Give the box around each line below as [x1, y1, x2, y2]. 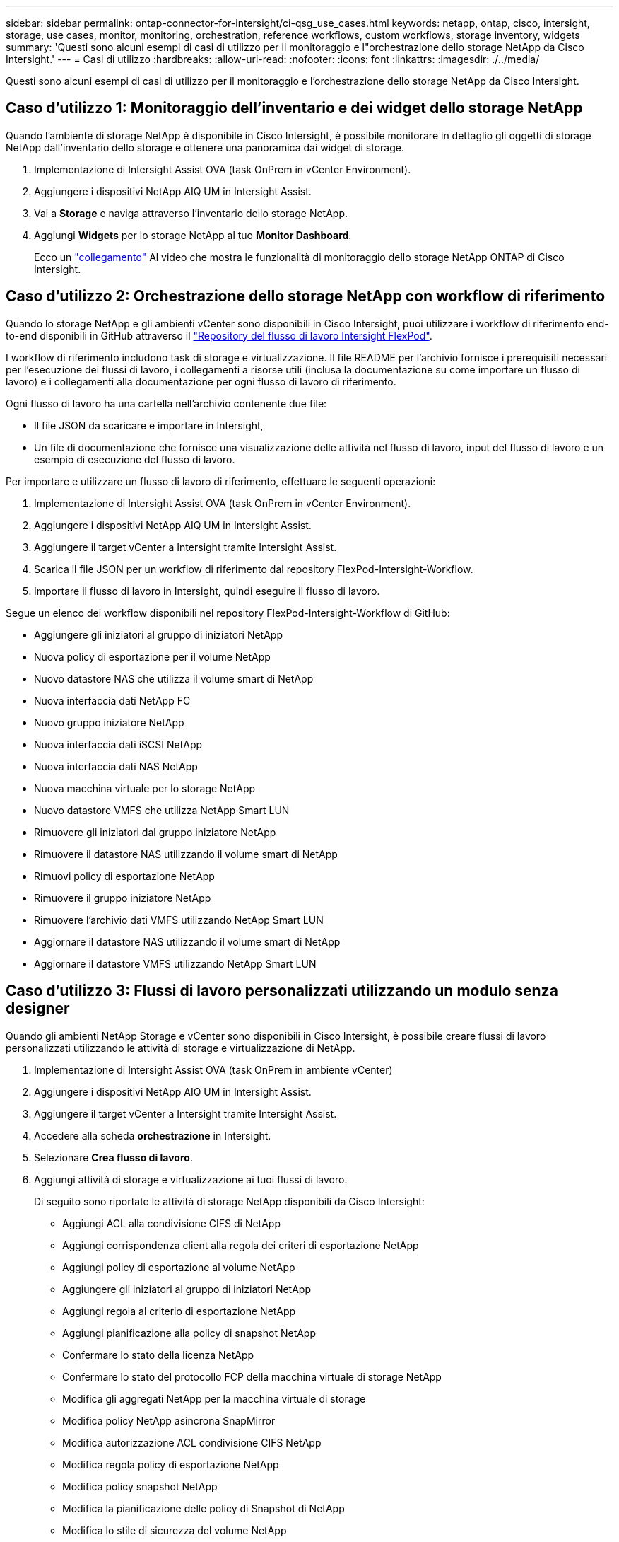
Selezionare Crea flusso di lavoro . [34, 1151, 193, 1164]
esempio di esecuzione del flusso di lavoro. [34, 453, 235, 465]
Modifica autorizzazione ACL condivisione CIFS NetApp [62, 1436, 322, 1449]
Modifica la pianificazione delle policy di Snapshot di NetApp [62, 1502, 345, 1514]
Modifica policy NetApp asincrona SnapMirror [62, 1414, 276, 1427]
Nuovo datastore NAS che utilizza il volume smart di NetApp [34, 672, 314, 685]
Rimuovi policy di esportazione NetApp [34, 869, 215, 882]
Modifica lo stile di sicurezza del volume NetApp [62, 1524, 287, 1536]
